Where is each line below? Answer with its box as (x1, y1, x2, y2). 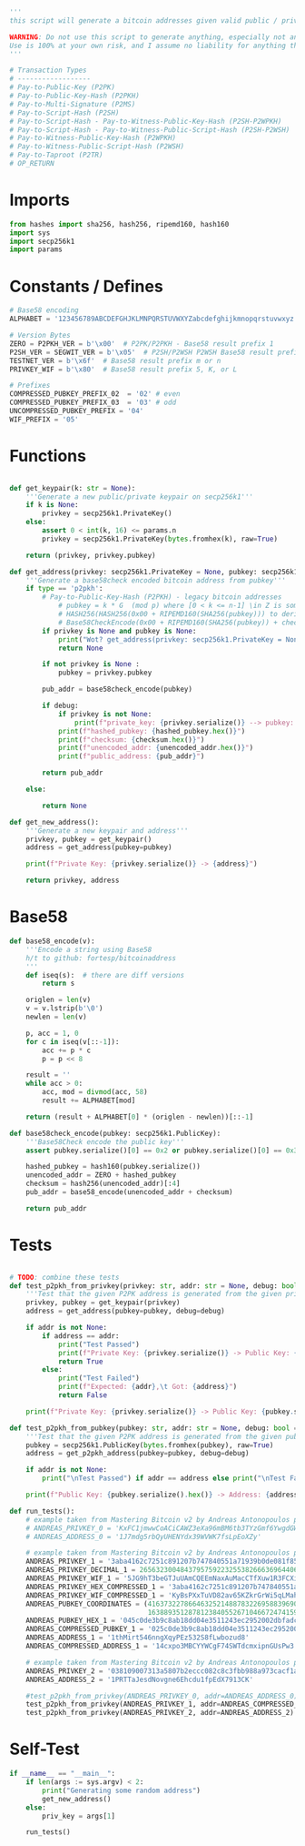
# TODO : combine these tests (9, 1273, 120, 1282)
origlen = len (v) (25, 996, 92, 1005)
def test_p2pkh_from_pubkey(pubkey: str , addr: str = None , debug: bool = (9, 1424, 299, 1433)
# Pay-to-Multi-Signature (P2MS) (9, 99, 136, 108)
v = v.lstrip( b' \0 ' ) (25, 1004, 103, 1013)
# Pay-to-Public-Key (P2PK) (9, 83, 116, 92)
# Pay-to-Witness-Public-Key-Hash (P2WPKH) (9, 134, 177, 143)
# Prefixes (9, 381, 51, 390)
